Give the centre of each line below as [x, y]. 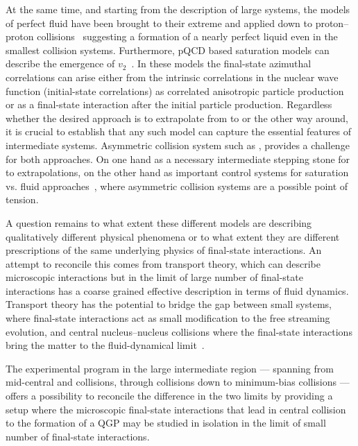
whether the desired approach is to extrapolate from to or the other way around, [177, 118]
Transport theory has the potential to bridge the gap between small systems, [169, 304]
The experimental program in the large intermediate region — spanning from [170, 368]
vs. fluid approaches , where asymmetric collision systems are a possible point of [177, 186]
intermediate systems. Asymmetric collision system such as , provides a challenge [178, 145]
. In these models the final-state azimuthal [221, 63]
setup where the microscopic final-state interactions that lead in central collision [176, 409]
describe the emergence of [60, 63]
